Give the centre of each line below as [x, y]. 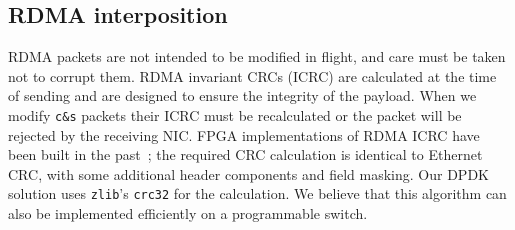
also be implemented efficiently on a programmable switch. [188, 213]
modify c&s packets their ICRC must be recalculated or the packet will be [235, 114]
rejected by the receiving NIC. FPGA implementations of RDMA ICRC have [244, 134]
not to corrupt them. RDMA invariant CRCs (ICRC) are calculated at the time [252, 75]
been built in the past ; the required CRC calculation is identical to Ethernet [245, 154]
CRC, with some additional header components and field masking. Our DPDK [248, 173]
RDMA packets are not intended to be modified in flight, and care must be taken [257, 56]
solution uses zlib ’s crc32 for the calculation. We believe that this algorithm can [257, 193]
